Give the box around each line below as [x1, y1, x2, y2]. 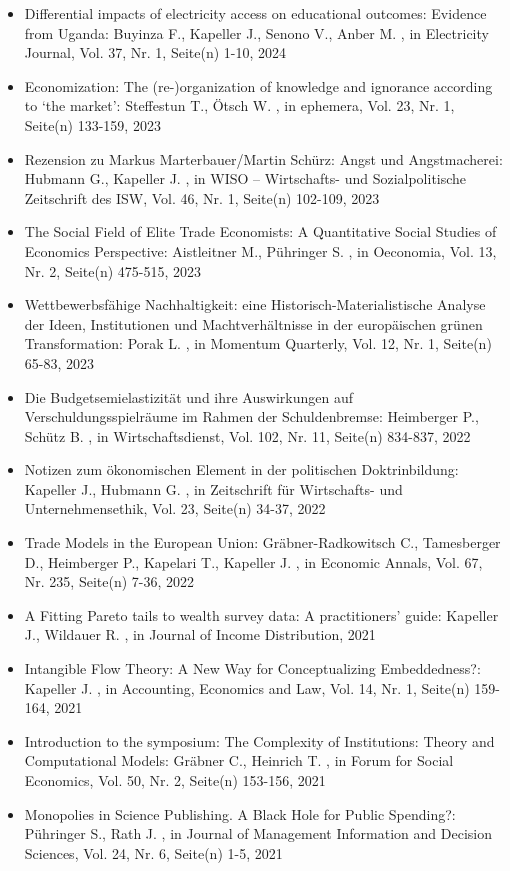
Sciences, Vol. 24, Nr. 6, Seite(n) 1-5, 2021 [24, 842, 283, 863]
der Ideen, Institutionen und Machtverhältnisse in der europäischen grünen [24, 313, 483, 334]
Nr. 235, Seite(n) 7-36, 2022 [24, 571, 195, 592]
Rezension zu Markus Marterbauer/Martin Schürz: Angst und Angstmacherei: [24, 148, 503, 169]
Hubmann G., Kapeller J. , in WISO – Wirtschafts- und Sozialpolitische [24, 168, 467, 189]
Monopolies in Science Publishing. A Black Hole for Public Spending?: [24, 803, 456, 824]
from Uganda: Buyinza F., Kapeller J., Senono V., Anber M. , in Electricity [24, 22, 489, 43]
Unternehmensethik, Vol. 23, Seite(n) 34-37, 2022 [24, 498, 326, 519]
